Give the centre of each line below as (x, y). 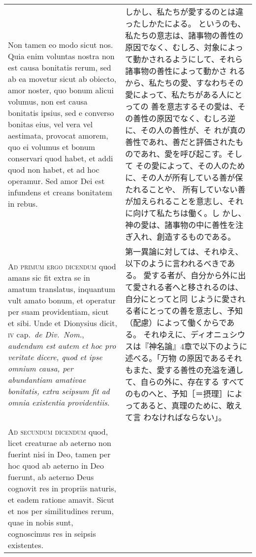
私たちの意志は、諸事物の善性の (184, 35)
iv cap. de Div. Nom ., (46, 334)
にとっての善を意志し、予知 (192, 311)
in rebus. (23, 203)
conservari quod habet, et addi (61, 158)
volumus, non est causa (48, 101)
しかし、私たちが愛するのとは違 (184, 12)
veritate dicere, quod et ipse (55, 357)
